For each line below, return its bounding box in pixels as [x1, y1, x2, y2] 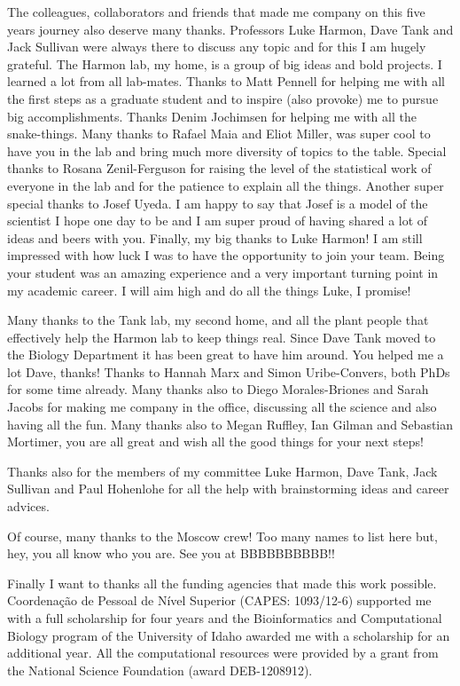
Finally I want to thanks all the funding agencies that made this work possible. [7, 573, 437, 592]
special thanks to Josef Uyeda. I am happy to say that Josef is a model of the [7, 193, 428, 212]
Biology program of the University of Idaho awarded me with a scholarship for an [7, 626, 450, 644]
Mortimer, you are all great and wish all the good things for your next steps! [7, 432, 424, 451]
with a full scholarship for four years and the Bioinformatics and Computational [7, 609, 442, 627]
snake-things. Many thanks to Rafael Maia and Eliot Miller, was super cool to [7, 124, 431, 143]
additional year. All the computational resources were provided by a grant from [7, 643, 439, 662]
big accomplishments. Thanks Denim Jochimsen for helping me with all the [7, 106, 417, 125]
